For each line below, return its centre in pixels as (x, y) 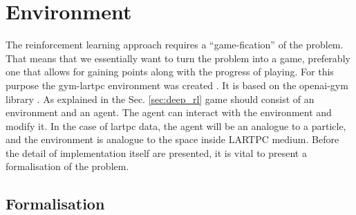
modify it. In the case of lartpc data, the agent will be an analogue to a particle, (176, 125)
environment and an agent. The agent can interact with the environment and (169, 112)
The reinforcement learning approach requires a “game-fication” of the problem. (175, 45)
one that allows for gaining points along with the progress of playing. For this (170, 72)
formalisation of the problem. (67, 166)
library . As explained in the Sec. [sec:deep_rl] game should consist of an (160, 99)
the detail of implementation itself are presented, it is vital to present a (156, 152)
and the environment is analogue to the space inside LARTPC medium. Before (172, 139)
